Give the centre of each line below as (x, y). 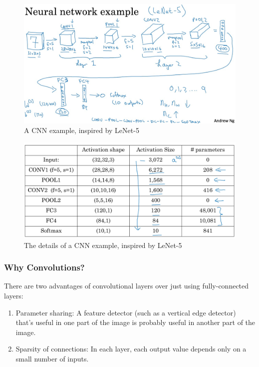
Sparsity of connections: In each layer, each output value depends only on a (131, 349)
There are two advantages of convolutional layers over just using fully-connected (127, 286)
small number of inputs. (52, 358)
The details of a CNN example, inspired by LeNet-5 (103, 245)
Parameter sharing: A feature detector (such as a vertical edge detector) (126, 312)
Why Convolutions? (44, 267)
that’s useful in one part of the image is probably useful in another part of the (135, 322)
